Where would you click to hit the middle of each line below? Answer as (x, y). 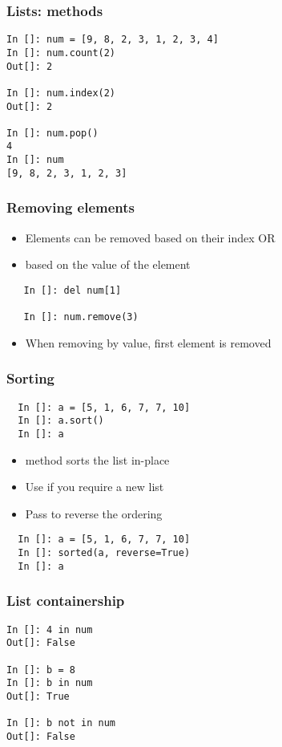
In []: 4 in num (50, 629)
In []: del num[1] (73, 290)
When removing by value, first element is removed (148, 342)
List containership (66, 601)
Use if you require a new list (95, 487)
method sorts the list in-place (97, 459)
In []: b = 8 (41, 670)
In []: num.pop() (52, 133)
